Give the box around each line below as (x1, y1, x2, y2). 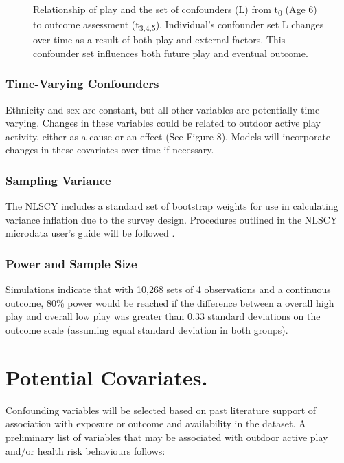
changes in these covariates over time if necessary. (5, 142, 214, 157)
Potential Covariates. (5, 363, 208, 391)
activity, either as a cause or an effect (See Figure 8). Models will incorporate (5, 129, 331, 143)
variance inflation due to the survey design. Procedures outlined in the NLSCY (5, 212, 338, 226)
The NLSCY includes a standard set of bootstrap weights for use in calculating (5, 199, 339, 213)
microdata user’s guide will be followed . (5, 226, 175, 240)
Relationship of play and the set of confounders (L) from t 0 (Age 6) (33, 2, 317, 18)
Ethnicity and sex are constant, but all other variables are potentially (5, 102, 298, 116)
